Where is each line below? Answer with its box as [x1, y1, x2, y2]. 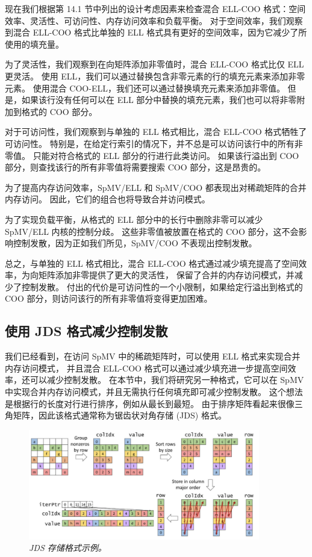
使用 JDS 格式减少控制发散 [5, 322, 168, 340]
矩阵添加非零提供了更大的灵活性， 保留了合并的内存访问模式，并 [38, 269, 295, 281]
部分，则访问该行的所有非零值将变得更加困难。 [27, 292, 213, 305]
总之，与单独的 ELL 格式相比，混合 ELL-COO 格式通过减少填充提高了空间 [5, 257, 299, 269]
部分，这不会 [248, 225, 299, 237]
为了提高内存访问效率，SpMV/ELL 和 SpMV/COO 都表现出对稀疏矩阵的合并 [5, 181, 307, 193]
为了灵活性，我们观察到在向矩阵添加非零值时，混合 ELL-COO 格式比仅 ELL [5, 58, 304, 70]
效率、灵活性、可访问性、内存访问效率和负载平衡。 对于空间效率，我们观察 [5, 14, 303, 26]
